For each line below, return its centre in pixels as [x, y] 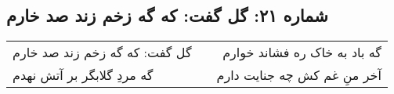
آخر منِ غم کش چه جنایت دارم [299, 75]
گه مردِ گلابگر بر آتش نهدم [83, 75]
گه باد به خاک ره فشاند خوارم [302, 52]
